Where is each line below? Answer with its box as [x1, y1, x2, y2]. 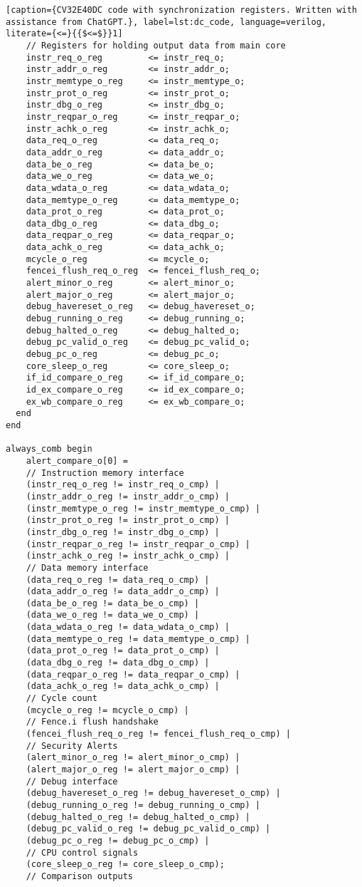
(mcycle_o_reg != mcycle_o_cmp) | [26, 705, 189, 715]
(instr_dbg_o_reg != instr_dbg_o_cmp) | [26, 527, 220, 537]
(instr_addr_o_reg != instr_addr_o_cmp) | [26, 491, 230, 502]
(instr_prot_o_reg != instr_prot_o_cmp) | [26, 515, 230, 526]
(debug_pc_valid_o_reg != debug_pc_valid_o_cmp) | [26, 824, 271, 834]
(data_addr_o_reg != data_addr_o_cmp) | [26, 586, 220, 597]
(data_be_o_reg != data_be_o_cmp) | [26, 598, 200, 608]
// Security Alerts [26, 740, 118, 751]
